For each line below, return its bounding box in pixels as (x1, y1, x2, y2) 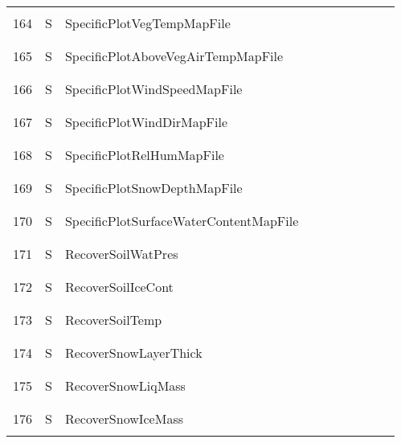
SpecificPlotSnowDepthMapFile (64, 178, 243, 197)
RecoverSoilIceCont (64, 277, 174, 296)
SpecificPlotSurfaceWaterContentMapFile (64, 211, 299, 230)
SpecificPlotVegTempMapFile (64, 14, 231, 32)
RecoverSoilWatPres (64, 244, 178, 263)
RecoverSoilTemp (64, 310, 162, 329)
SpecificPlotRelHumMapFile (64, 146, 224, 164)
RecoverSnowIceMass (64, 409, 183, 428)
